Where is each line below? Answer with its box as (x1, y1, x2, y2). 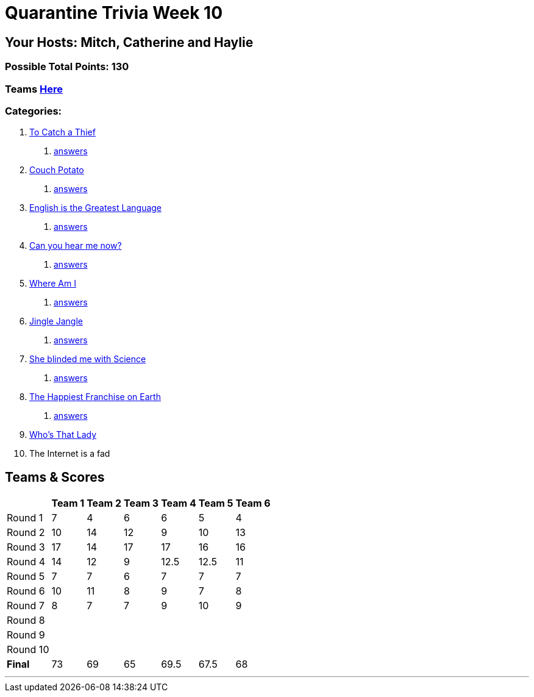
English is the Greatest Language (29, 202, 162, 213)
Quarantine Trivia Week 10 (5, 2, 223, 23)
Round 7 (7, 599, 44, 612)
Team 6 (235, 497, 271, 510)
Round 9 (7, 629, 45, 642)
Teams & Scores (5, 469, 105, 485)
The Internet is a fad (29, 448, 110, 459)
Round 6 (7, 585, 45, 598)
